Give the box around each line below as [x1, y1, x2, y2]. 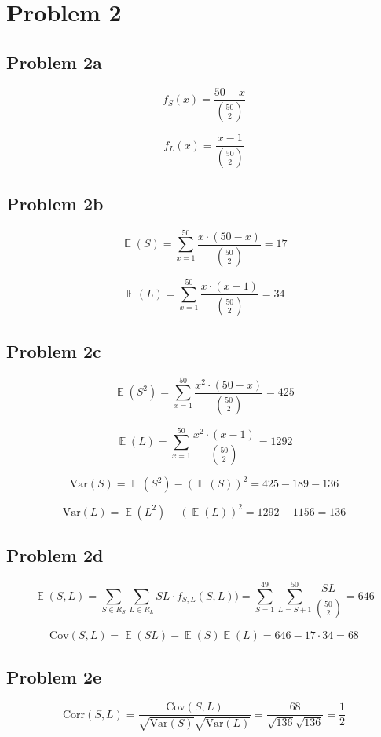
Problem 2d [6, 543, 104, 567]
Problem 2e [6, 664, 102, 688]
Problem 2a [6, 49, 102, 74]
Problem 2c [6, 339, 101, 363]
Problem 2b [6, 191, 104, 215]
